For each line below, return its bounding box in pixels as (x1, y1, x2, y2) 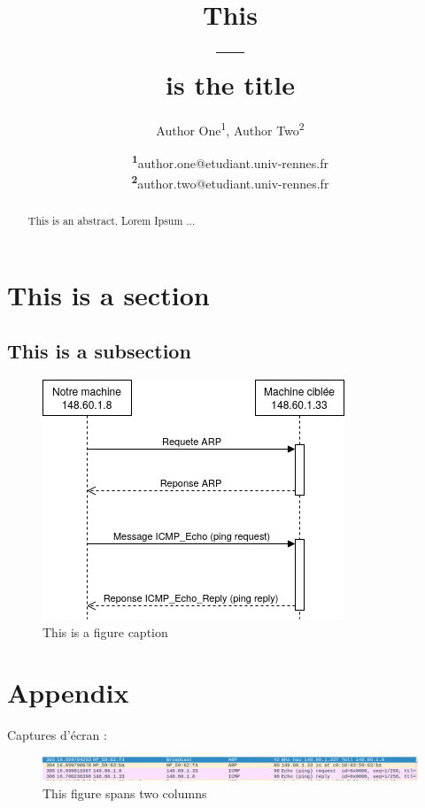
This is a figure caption (42, 622, 168, 641)
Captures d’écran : (7, 726, 107, 744)
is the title (166, 65, 295, 102)
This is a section (7, 276, 210, 312)
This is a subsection (7, 337, 191, 365)
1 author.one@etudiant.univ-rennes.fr (131, 150, 329, 172)
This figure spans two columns (42, 783, 207, 802)
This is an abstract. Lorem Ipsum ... (27, 213, 196, 228)
